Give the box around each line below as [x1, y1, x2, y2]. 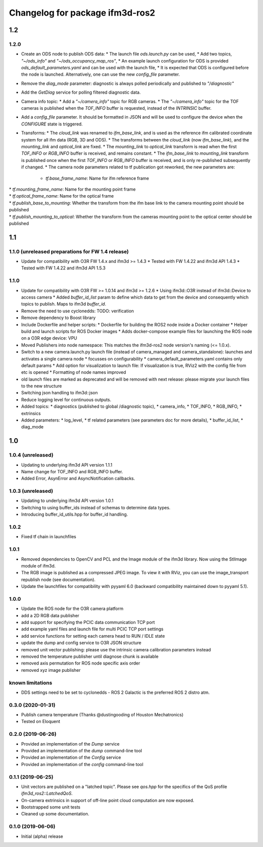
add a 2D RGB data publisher [21, 612, 80, 618]
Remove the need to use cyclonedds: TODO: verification [21, 308, 134, 314]
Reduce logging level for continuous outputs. [21, 397, 112, 403]
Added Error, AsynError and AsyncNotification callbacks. [21, 476, 135, 482]
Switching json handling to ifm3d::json [21, 390, 98, 396]
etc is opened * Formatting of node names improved [21, 369, 126, 375]
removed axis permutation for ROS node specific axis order [21, 660, 140, 666]
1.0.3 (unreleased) [9, 488, 54, 495]
